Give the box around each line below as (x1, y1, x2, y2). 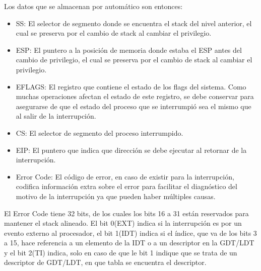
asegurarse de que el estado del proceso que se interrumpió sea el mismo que (16, 101, 251, 111)
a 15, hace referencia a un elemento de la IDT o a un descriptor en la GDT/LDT (4, 237, 254, 248)
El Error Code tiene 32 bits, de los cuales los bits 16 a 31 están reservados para (4, 208, 249, 218)
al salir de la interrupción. (16, 111, 96, 121)
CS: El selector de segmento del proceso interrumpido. (16, 127, 183, 138)
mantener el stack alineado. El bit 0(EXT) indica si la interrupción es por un (4, 218, 242, 228)
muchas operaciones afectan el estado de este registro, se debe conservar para (16, 91, 254, 102)
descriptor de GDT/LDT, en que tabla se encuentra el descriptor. (4, 257, 207, 267)
